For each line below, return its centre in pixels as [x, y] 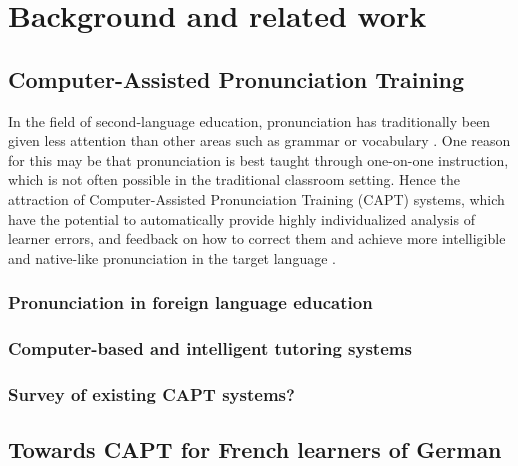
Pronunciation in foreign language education [190, 302]
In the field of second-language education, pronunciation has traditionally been [249, 120]
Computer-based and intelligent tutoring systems [210, 348]
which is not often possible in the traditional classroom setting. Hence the [234, 179]
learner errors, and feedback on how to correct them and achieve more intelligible [257, 238]
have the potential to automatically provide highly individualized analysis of [241, 218]
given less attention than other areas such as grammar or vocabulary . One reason [259, 140]
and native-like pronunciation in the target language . [172, 257]
